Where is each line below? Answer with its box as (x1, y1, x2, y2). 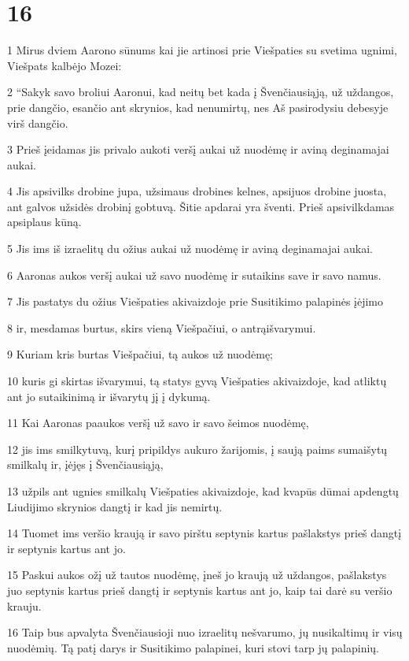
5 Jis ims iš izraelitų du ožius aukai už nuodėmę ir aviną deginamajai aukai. (7, 240, 373, 257)
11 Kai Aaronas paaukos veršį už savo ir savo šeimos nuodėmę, (7, 414, 309, 431)
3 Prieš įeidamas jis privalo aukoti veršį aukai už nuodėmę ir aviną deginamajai (7, 141, 389, 158)
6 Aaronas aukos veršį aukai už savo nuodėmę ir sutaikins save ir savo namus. (7, 266, 381, 283)
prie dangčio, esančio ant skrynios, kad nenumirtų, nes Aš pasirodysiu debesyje (7, 98, 389, 115)
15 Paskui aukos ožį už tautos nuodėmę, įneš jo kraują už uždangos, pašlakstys (7, 566, 387, 583)
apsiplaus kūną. (7, 214, 82, 230)
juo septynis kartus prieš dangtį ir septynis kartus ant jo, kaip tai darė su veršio (7, 581, 392, 598)
